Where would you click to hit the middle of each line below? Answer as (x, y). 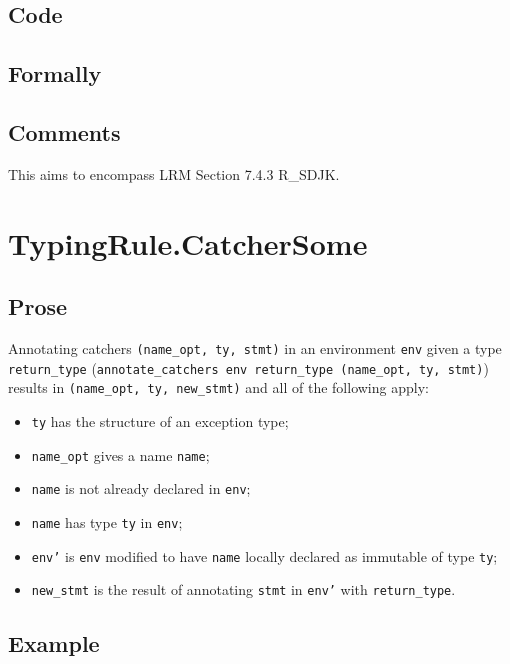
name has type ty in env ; (107, 521)
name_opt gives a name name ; (120, 454)
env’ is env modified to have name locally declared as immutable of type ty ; (264, 555)
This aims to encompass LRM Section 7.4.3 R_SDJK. (174, 173)
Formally (55, 73)
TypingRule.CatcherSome (188, 242)
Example (54, 643)
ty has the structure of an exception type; (160, 420)
